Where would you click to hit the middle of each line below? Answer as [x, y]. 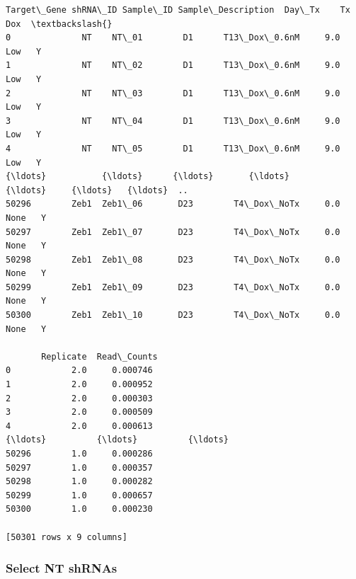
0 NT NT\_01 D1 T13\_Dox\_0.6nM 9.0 [173, 38]
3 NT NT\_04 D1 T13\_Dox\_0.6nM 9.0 [173, 121]
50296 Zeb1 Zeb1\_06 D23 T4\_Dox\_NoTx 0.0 [173, 204]
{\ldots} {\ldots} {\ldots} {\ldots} [148, 177]
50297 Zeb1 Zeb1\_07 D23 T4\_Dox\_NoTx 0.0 [173, 232]
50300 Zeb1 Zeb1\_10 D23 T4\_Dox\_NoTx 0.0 [173, 315]
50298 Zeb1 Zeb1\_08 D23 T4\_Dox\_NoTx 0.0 [173, 259]
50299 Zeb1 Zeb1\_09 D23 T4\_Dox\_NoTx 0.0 [173, 287]
